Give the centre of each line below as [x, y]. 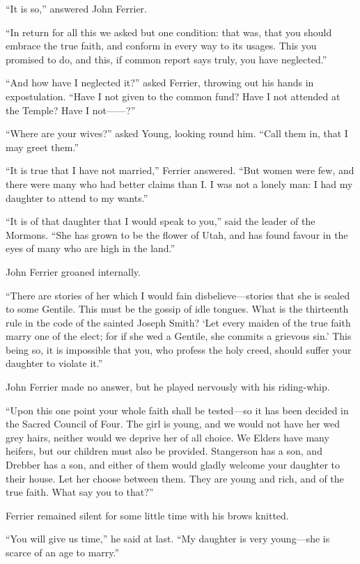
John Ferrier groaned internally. [73, 271]
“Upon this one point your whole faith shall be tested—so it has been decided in [177, 410]
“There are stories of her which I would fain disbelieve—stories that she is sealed [178, 295]
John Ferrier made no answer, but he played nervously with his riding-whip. [168, 387]
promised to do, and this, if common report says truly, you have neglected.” [166, 59]
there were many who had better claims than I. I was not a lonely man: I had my [179, 183]
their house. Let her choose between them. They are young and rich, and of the [175, 478]
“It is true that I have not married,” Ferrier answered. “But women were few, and [180, 170]
